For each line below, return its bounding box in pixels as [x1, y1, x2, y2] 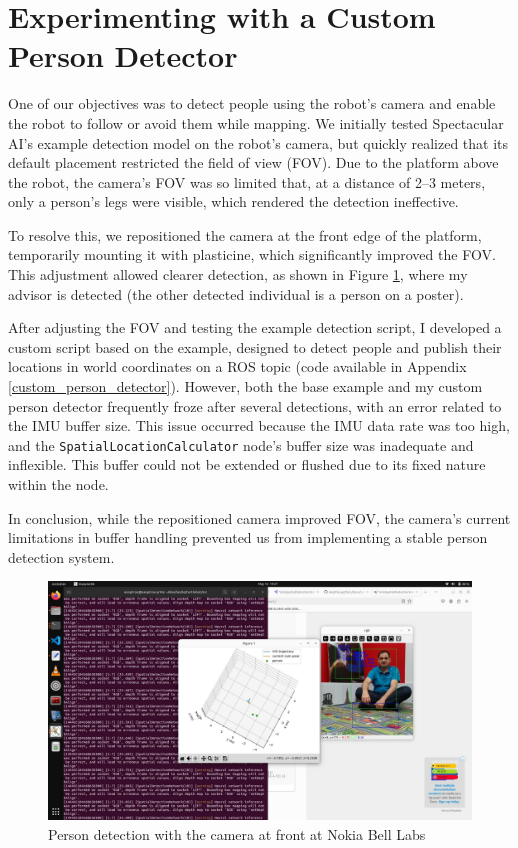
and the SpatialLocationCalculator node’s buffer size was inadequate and [8, 434, 474, 455]
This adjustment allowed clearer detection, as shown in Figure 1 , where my [8, 264, 468, 285]
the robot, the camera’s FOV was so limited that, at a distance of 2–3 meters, [8, 171, 486, 192]
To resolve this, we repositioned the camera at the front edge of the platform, [8, 224, 482, 245]
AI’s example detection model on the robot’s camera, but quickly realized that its [8, 132, 509, 153]
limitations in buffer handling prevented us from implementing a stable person [8, 527, 488, 548]
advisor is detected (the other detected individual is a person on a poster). [8, 283, 464, 304]
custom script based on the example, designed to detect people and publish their [8, 336, 502, 357]
